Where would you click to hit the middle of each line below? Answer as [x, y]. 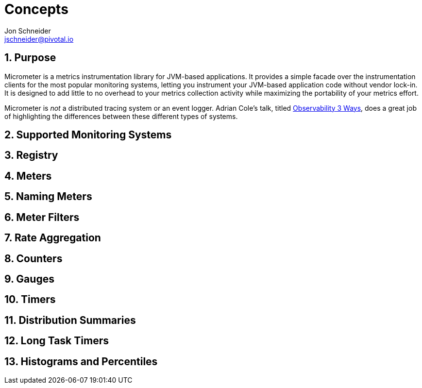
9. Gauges [29, 279]
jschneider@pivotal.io [39, 39]
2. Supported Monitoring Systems [88, 135]
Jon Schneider [28, 31]
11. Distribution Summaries [70, 320]
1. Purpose [30, 58]
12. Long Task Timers [57, 341]
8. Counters [34, 258]
